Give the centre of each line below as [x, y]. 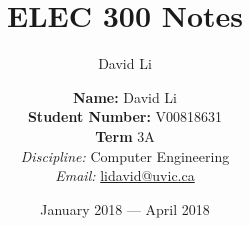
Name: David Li [125, 96]
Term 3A [125, 135]
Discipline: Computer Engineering [125, 155]
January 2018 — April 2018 [125, 208]
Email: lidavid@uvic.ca [125, 175]
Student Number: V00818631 [125, 116]
